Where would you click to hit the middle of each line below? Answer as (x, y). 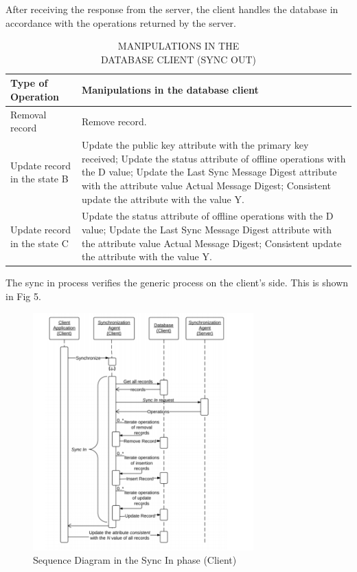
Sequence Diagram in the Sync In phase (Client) (135, 560)
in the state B (39, 179)
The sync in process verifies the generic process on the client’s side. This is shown (177, 283)
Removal (28, 114)
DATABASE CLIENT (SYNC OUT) (178, 59)
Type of (29, 83)
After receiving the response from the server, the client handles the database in (172, 9)
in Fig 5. (23, 296)
